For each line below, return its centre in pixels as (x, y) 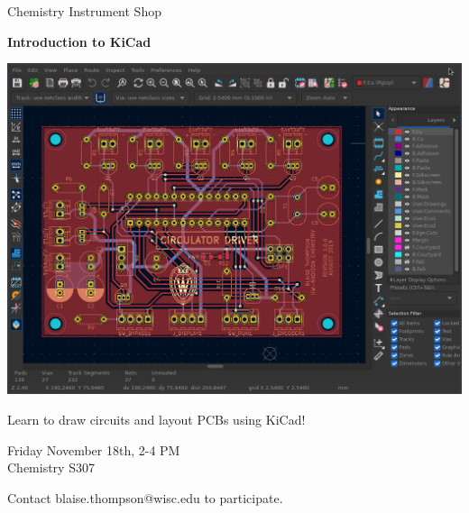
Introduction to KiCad (79, 41)
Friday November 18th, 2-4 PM (94, 449)
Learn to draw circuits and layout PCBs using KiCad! (156, 419)
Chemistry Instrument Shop (84, 11)
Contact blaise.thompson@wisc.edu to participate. (145, 497)
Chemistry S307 (51, 467)
